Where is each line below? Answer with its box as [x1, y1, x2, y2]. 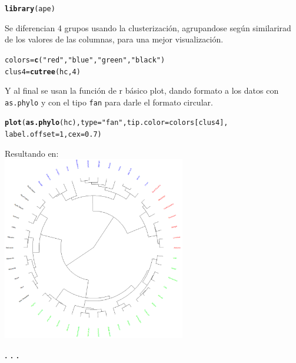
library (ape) [5, 5, 55, 13]
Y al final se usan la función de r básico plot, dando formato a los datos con [5, 84, 279, 97]
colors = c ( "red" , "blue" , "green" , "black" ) [5, 55, 165, 64]
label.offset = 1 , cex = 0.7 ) [5, 130, 102, 139]
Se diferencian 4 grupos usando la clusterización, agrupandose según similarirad [5, 21, 291, 34]
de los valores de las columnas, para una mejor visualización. [5, 33, 224, 45]
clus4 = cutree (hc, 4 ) [5, 67, 81, 76]
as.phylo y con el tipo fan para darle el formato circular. [5, 95, 213, 108]
